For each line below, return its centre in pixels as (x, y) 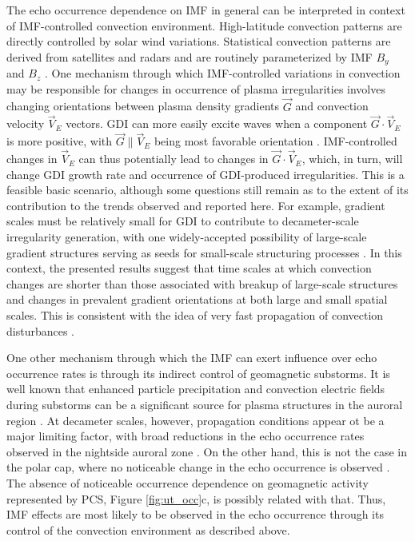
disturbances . (40, 330)
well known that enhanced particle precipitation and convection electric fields (196, 389)
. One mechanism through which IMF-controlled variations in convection (222, 73)
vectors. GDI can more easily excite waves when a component (217, 123)
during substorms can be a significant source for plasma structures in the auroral (205, 404)
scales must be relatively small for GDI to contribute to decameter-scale (183, 221)
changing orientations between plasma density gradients (143, 106)
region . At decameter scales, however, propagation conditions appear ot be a (196, 420)
